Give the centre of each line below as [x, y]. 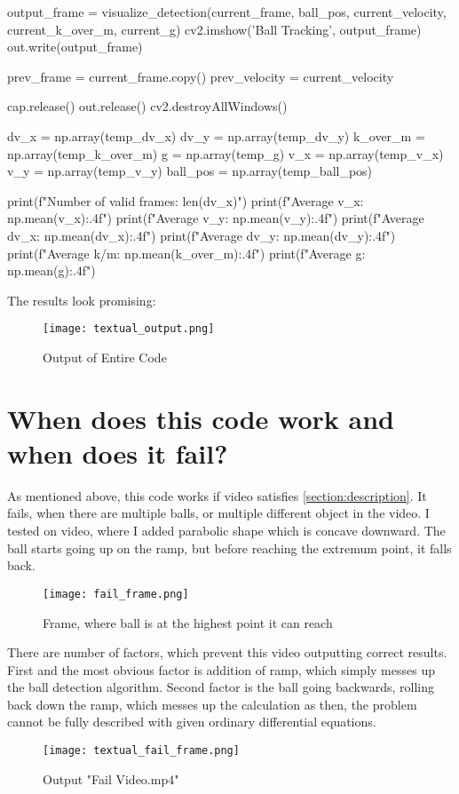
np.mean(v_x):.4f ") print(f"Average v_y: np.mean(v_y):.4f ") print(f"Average [216, 218]
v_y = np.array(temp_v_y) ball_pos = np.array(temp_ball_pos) [190, 171]
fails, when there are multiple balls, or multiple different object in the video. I [218, 513]
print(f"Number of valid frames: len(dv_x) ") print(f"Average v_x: [186, 200]
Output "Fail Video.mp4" [111, 778]
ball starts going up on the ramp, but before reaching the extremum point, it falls [229, 548]
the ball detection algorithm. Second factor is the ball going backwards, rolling [221, 687]
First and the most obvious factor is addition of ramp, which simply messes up [221, 669]
